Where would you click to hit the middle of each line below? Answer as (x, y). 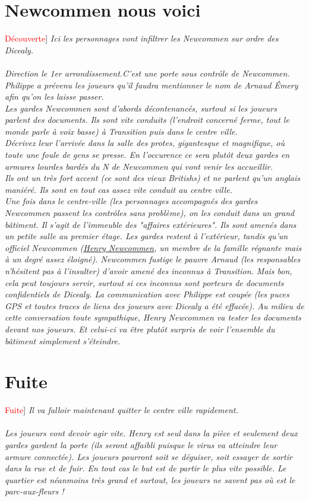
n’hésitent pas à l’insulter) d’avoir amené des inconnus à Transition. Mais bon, (149, 271)
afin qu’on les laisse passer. (54, 96)
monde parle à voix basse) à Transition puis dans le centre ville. (121, 131)
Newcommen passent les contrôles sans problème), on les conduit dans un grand (150, 213)
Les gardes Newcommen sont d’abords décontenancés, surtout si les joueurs (141, 108)
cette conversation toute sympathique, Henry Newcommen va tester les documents (153, 317)
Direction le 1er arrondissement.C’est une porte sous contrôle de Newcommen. (147, 73)
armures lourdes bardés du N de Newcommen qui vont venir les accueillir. (139, 166)
